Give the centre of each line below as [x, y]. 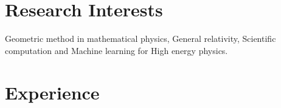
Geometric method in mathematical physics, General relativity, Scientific [140, 39]
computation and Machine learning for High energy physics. [116, 50]
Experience [52, 92]
